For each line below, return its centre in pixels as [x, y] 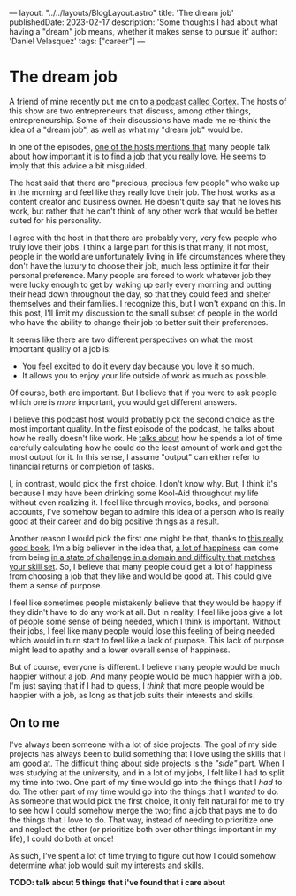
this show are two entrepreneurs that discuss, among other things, [130, 111]
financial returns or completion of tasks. [82, 466]
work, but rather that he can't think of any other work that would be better [144, 211]
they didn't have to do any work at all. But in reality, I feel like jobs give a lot [146, 612]
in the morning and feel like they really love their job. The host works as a [142, 192]
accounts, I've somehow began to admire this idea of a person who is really [147, 511]
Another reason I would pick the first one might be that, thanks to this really [146, 538]
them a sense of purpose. [56, 585]
